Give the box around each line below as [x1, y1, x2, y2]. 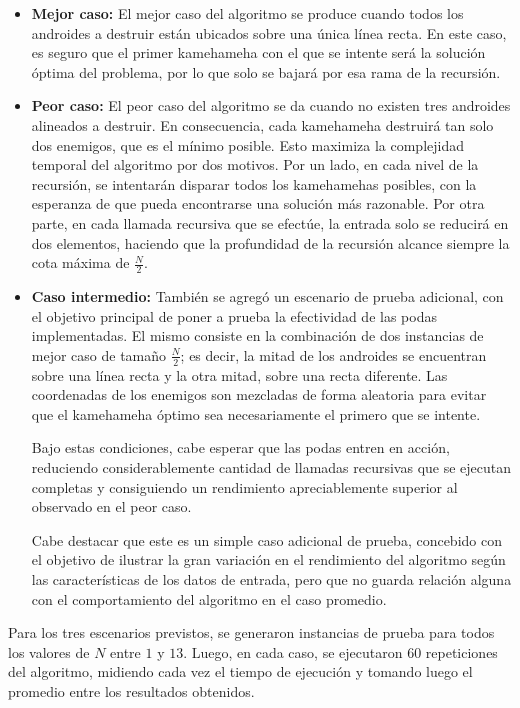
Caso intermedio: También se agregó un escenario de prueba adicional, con [31, 285, 504, 306]
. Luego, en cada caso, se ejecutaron [183, 641, 403, 662]
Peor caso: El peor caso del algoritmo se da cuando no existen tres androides [31, 95, 511, 116]
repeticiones [425, 641, 498, 662]
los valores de [8, 641, 90, 662]
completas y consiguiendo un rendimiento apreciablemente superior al [31, 476, 458, 497]
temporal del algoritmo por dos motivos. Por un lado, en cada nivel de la [31, 154, 479, 175]
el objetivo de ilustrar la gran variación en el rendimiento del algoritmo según [31, 549, 506, 570]
